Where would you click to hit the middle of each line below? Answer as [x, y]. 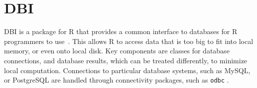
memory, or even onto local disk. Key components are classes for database [117, 51]
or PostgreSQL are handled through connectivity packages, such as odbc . [117, 80]
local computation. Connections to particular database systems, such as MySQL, [127, 70]
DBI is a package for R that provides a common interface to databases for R [121, 31]
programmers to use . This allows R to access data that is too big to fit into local [129, 41]
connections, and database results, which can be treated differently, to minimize [126, 60]
